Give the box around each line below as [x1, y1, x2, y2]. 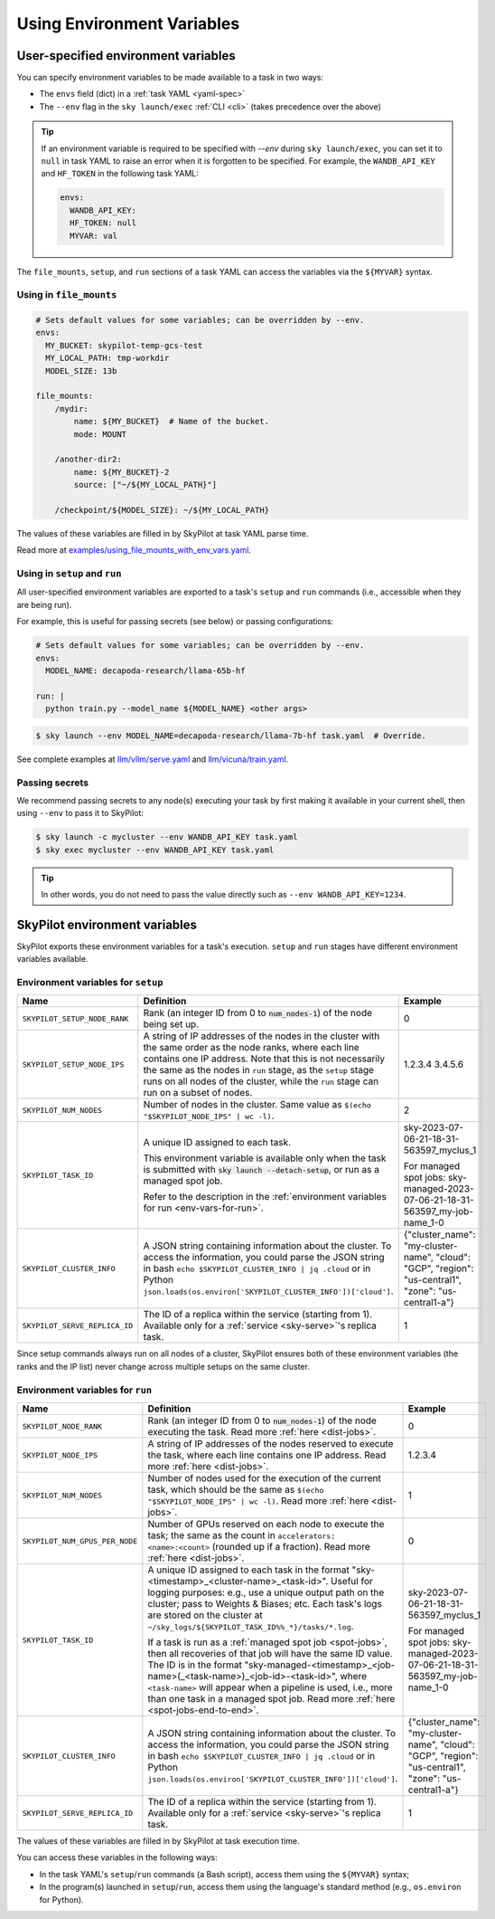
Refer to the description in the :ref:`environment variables [143, 1191, 388, 1203]
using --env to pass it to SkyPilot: [16, 808, 145, 819]
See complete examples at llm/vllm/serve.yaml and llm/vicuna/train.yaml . [16, 754, 289, 765]
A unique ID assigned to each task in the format [147, 1563, 350, 1576]
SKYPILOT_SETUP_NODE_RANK [22, 1013, 129, 1023]
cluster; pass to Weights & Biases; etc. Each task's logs [147, 1598, 383, 1610]
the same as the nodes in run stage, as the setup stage [143, 1064, 375, 1077]
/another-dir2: [54, 454, 122, 465]
